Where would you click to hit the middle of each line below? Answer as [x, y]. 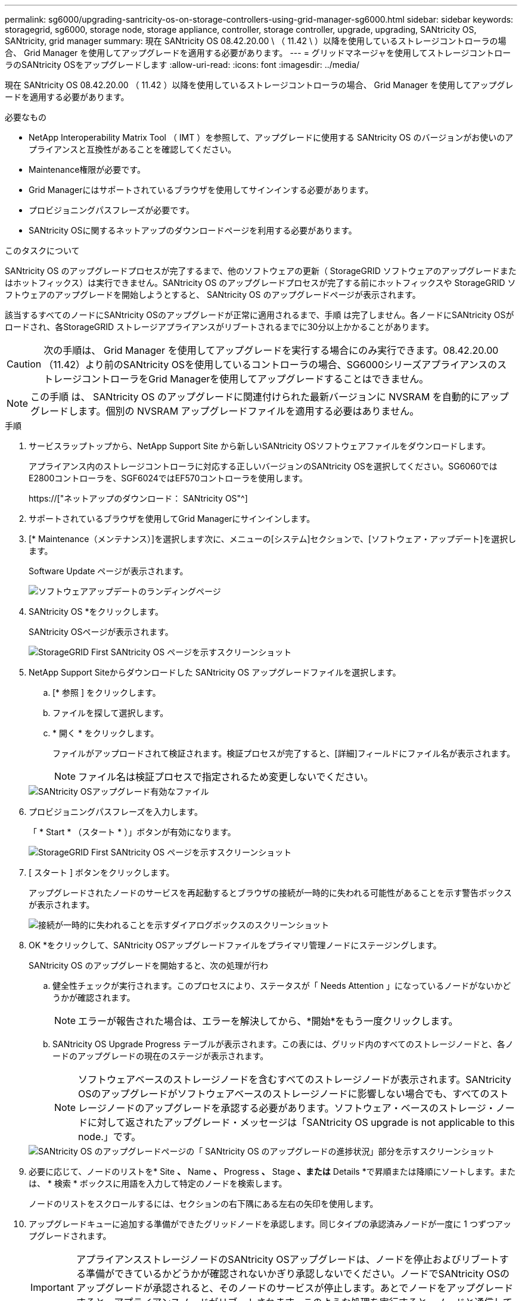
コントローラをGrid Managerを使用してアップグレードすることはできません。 [255, 379]
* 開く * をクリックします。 [106, 733]
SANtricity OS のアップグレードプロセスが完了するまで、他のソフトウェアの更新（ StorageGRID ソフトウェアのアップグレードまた [261, 271]
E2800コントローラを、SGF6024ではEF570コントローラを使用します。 [168, 478]
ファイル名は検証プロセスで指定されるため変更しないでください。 [226, 777]
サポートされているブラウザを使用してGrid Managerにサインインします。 [172, 519]
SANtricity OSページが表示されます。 [101, 632]
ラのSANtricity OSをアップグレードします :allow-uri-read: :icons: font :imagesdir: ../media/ [182, 65]
